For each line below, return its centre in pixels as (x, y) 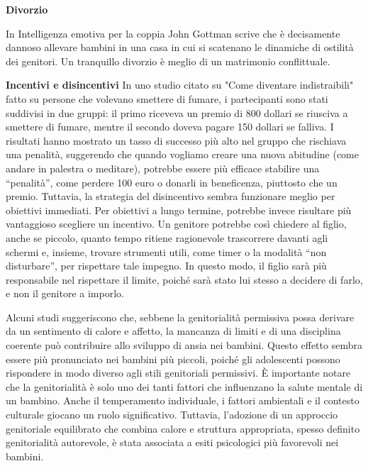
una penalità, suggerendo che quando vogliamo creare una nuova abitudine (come (182, 154)
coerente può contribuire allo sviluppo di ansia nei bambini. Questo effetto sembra (184, 345)
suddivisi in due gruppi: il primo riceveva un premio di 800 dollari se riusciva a (177, 112)
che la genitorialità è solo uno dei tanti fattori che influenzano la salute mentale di (184, 386)
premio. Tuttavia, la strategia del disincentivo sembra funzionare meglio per (171, 196)
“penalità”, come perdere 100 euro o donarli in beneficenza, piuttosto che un (172, 182)
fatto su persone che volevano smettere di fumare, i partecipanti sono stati (167, 98)
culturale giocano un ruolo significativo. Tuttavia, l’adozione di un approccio (172, 415)
